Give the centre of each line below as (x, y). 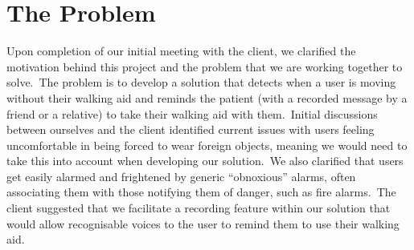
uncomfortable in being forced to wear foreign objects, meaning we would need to (207, 145)
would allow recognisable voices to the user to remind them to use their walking (203, 223)
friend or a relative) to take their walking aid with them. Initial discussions (192, 113)
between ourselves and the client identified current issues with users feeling (191, 129)
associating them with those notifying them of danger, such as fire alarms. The (201, 192)
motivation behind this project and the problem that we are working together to (205, 66)
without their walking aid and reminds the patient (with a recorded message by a (207, 97)
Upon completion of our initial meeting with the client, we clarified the (181, 51)
